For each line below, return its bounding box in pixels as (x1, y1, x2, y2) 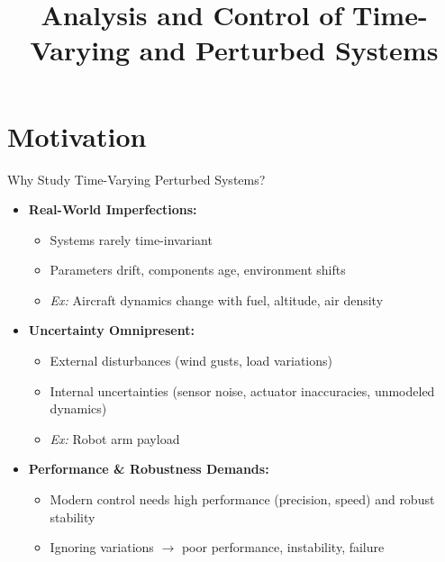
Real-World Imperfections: (28, 200, 197, 219)
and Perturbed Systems (139, 32, 439, 68)
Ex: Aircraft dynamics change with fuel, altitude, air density (50, 290, 384, 309)
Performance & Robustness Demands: (28, 459, 269, 478)
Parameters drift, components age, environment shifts (50, 260, 346, 279)
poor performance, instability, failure (181, 538, 385, 557)
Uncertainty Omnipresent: (28, 321, 195, 340)
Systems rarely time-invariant (50, 230, 213, 249)
